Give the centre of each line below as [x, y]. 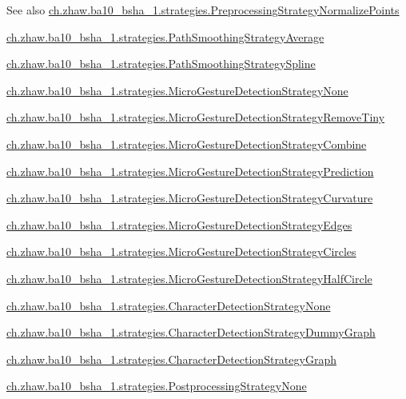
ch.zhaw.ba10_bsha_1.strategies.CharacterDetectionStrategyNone [169, 305]
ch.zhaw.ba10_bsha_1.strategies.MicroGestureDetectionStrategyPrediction [190, 171]
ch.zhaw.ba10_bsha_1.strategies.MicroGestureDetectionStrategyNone [177, 90]
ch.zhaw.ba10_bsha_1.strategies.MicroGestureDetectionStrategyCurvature [190, 198]
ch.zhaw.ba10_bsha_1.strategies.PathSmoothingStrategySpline [161, 64]
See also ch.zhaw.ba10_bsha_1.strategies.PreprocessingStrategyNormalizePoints [203, 10]
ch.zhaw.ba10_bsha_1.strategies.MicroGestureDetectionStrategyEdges [179, 224]
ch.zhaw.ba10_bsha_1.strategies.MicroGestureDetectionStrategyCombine [187, 144]
